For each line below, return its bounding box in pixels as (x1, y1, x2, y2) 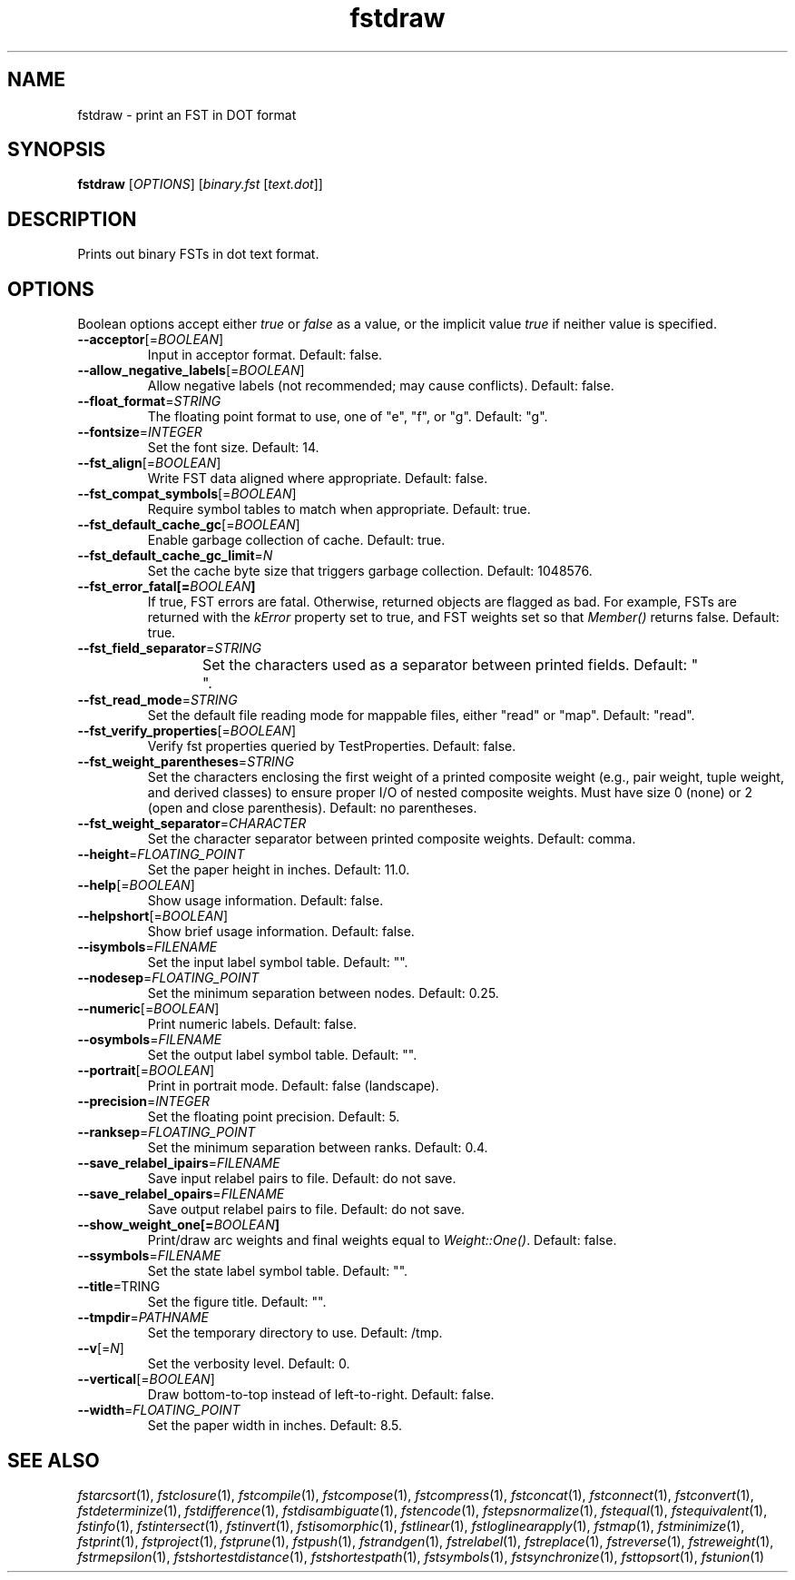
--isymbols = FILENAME (77, 939, 218, 955)
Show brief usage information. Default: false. (147, 923, 415, 940)
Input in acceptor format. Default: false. (147, 347, 383, 363)
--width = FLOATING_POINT (77, 1402, 240, 1418)
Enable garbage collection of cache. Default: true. (147, 532, 446, 548)
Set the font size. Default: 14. (147, 439, 319, 456)
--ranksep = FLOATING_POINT (77, 1124, 256, 1141)
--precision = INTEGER (77, 1093, 210, 1110)
